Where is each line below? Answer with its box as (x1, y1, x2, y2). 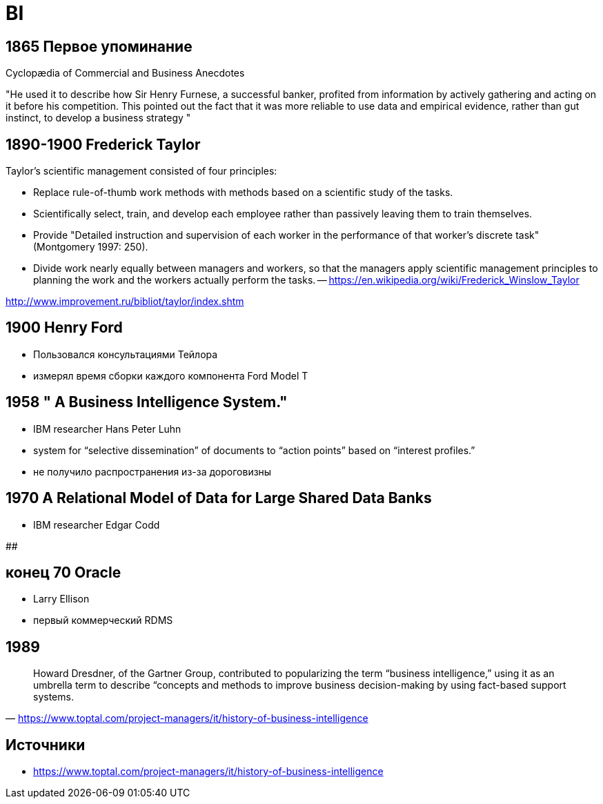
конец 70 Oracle (6, 563, 121, 581)
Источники (6, 736, 86, 754)
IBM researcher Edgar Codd (33, 518, 160, 531)
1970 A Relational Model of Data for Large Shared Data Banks (6, 489, 432, 507)
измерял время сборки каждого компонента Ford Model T (33, 369, 308, 382)
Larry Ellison (33, 593, 90, 605)
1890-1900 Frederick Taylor (6, 135, 201, 153)
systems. (33, 691, 74, 703)
